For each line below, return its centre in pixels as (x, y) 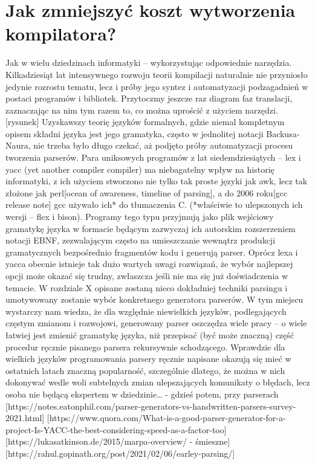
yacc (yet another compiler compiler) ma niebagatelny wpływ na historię (140, 169)
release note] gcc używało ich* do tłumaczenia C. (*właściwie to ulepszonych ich (154, 205)
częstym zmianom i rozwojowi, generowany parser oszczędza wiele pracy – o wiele (156, 323)
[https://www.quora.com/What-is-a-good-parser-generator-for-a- (166, 418)
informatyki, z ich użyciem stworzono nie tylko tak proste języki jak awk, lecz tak (157, 181)
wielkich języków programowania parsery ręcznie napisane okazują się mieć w (148, 359)
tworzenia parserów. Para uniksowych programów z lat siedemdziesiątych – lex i (153, 157)
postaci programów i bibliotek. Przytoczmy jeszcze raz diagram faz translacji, (149, 98)
